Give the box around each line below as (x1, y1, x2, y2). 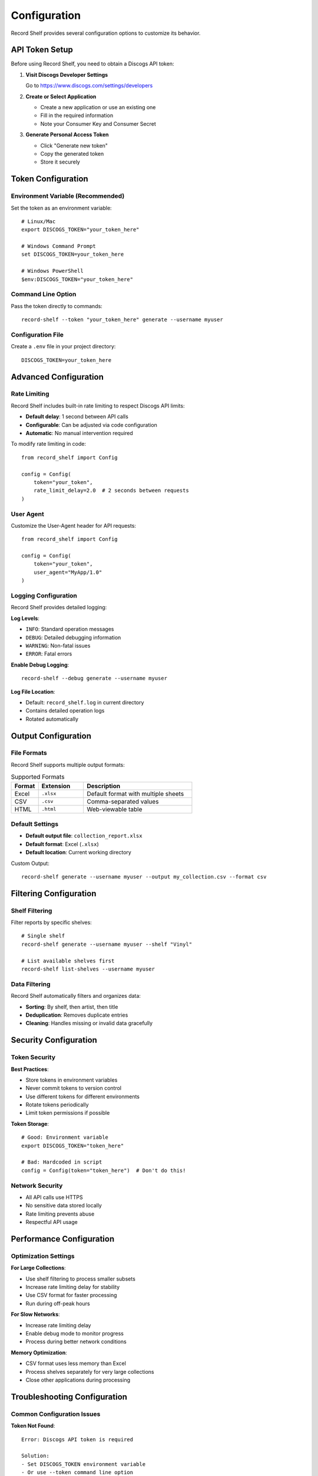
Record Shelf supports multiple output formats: (11, 761, 125, 768)
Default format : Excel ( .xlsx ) (25, 840, 100, 847)
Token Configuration (11, 174, 88, 184)
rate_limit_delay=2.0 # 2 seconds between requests (33, 487, 190, 494)
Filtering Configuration (11, 889, 97, 899)
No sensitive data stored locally (25, 1202, 102, 1209)
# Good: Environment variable (21, 1134, 109, 1141)
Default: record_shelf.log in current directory (25, 698, 144, 706)
